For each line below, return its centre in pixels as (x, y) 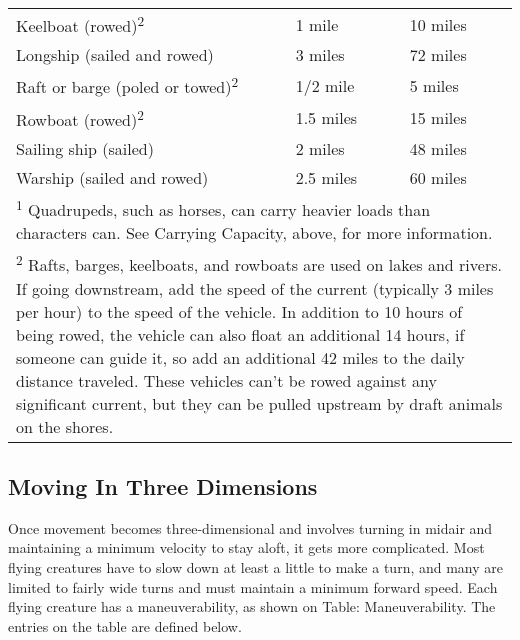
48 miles (438, 148)
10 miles (438, 24)
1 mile (317, 24)
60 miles (438, 177)
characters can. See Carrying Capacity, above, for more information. (254, 233)
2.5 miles (326, 177)
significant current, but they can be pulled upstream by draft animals (259, 403)
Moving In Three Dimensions (163, 486)
